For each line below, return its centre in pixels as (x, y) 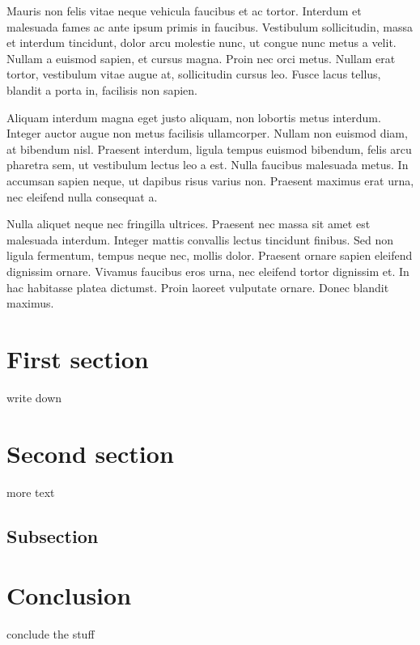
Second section (90, 453)
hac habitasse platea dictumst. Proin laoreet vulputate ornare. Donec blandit (198, 287)
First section (78, 358)
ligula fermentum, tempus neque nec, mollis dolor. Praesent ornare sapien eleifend (210, 255)
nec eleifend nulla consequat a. (82, 196)
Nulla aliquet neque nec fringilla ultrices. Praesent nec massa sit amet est (189, 224)
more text (31, 492)
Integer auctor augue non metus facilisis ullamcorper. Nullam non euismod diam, (207, 133)
